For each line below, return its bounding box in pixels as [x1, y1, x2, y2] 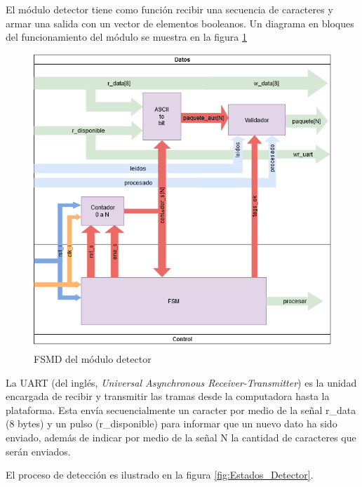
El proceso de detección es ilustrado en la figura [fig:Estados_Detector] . [6, 467, 314, 482]
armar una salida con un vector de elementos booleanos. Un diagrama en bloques [6, 15, 354, 30]
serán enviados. [6, 443, 71, 458]
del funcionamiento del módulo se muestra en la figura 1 [6, 29, 248, 44]
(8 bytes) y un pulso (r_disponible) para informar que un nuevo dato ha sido [6, 416, 337, 431]
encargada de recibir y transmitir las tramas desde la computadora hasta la [6, 389, 330, 403]
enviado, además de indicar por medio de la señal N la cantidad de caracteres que [6, 429, 356, 444]
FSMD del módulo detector [34, 351, 152, 366]
